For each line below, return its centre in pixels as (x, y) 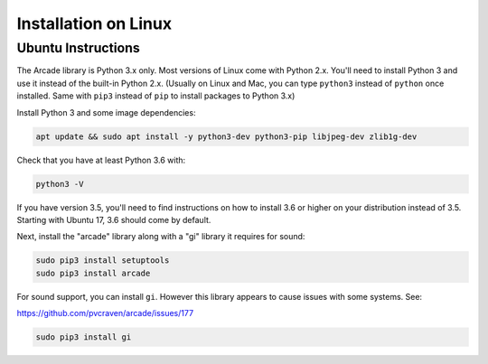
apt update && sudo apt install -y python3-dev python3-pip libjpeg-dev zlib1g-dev (226, 136)
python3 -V (60, 184)
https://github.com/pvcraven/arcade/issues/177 (105, 313)
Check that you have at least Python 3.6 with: (101, 160)
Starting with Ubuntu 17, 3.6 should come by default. (114, 219)
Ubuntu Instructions (78, 48)
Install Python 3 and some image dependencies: (106, 112)
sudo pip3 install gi (84, 337)
